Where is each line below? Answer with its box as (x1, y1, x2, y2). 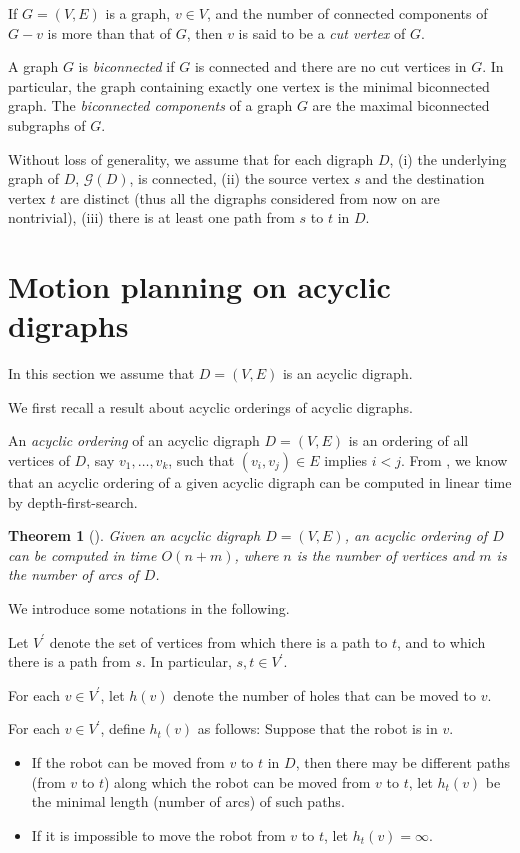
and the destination (365, 168, 485, 189)
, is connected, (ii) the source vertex (129, 168, 350, 189)
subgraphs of (8, 114, 86, 135)
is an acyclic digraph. (282, 363, 413, 384)
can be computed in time (8, 544, 157, 565)
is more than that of (47, 22, 171, 43)
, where (234, 544, 279, 565)
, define (100, 718, 145, 739)
